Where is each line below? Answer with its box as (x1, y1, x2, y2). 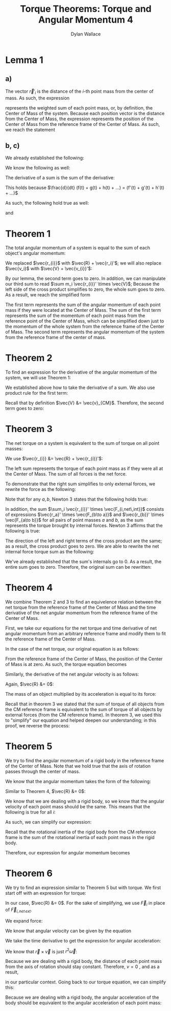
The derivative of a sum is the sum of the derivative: (5, 175, 115, 181)
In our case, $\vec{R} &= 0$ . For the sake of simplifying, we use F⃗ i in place (5, 899, 165, 907)
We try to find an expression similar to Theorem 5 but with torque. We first (5, 884, 161, 891)
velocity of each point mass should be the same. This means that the (5, 804, 151, 810)
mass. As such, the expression (5, 95, 70, 101)
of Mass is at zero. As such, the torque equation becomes (5, 661, 127, 668)
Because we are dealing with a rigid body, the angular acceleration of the (5, 994, 159, 1001)
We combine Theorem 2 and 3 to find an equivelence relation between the (5, 599, 162, 605)
